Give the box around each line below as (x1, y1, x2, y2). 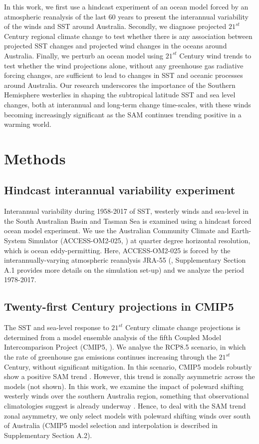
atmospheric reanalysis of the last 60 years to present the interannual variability (4, 11, 249, 21)
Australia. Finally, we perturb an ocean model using (4, 50, 164, 60)
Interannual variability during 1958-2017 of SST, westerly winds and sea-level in (4, 206, 249, 216)
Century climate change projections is (125, 322, 241, 333)
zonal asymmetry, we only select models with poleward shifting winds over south (4, 410, 251, 421)
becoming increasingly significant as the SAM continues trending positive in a (4, 109, 242, 119)
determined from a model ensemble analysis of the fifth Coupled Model (4, 332, 222, 342)
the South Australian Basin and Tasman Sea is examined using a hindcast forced (4, 215, 252, 226)
